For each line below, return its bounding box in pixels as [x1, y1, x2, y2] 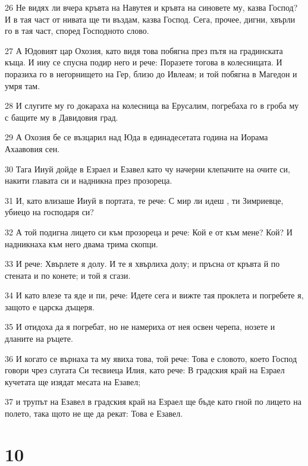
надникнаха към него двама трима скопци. [5, 237, 158, 250]
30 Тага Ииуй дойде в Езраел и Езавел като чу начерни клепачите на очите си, [5, 162, 290, 175]
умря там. [5, 79, 40, 92]
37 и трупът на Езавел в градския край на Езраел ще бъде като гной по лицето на [5, 395, 301, 408]
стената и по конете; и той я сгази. [5, 269, 131, 281]
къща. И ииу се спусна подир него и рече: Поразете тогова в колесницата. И [5, 56, 282, 68]
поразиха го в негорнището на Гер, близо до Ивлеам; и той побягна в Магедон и [5, 67, 297, 80]
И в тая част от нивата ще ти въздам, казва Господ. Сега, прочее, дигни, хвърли [5, 12, 296, 25]
